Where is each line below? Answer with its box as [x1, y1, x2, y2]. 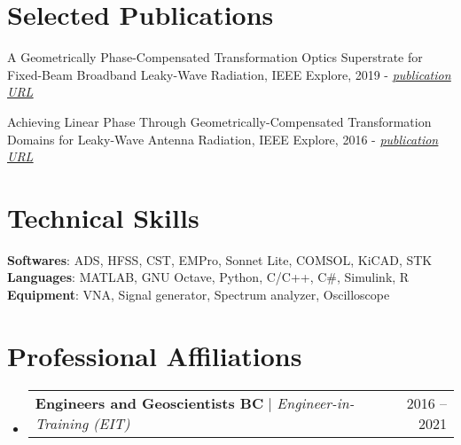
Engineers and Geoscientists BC [35, 392, 264, 413]
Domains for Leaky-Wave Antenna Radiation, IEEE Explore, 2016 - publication [7, 129, 439, 148]
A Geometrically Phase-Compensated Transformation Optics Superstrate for [7, 48, 423, 66]
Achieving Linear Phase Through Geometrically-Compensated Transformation [7, 112, 432, 130]
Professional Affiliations [7, 337, 302, 373]
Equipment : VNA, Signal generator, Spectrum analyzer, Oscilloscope [7, 285, 390, 303]
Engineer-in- [277, 392, 355, 413]
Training [35, 412, 89, 433]
